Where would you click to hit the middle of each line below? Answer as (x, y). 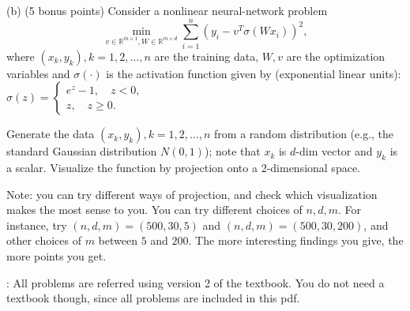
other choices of (44, 240)
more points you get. (56, 256)
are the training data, (207, 56)
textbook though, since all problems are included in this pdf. (153, 298)
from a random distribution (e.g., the (304, 134)
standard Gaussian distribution (82, 151)
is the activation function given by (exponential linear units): (254, 73)
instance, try (37, 225)
